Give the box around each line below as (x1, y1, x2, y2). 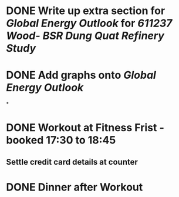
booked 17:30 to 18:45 (6, 133, 116, 147)
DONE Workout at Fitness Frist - (6, 121, 164, 135)
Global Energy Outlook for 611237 (6, 16, 173, 30)
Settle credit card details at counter (6, 157, 138, 167)
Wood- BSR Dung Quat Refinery (6, 29, 164, 42)
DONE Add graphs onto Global (6, 69, 157, 82)
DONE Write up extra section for (6, 4, 166, 18)
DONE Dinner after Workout (6, 181, 143, 193)
